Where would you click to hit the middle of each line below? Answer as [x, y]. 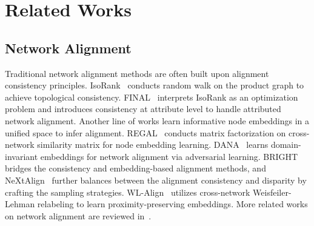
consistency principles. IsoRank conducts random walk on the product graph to [155, 85]
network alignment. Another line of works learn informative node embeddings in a [157, 120]
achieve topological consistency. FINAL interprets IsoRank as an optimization [152, 97]
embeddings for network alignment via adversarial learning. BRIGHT [169, 156]
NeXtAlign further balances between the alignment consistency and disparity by [156, 180]
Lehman [20, 204]
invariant [22, 156]
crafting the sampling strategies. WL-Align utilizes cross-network [128, 192]
